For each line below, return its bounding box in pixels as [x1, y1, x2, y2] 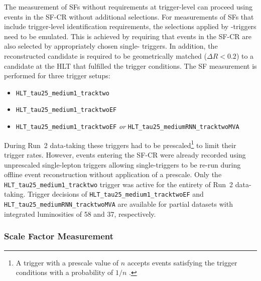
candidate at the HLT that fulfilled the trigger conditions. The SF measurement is [4, 60, 257, 71]
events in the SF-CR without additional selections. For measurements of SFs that [4, 11, 254, 22]
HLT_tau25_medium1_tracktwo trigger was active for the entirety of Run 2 [4, 179, 233, 189]
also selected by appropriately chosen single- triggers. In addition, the [4, 41, 218, 51]
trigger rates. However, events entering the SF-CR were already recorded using [4, 149, 246, 160]
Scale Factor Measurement [4, 230, 114, 242]
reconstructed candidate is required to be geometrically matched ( [4, 50, 207, 61]
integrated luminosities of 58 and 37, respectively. [4, 208, 156, 219]
